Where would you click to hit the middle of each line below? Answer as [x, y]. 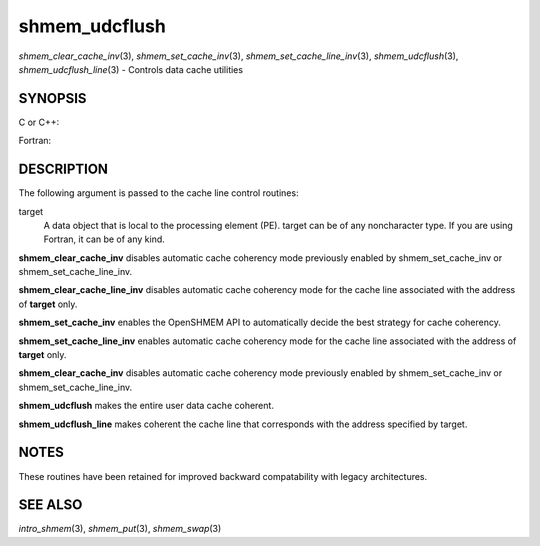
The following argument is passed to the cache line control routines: [158, 193]
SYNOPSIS [52, 98]
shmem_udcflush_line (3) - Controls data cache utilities [131, 69]
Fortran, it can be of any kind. [104, 239]
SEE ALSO [50, 505]
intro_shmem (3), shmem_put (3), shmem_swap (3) [120, 529]
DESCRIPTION [63, 169]
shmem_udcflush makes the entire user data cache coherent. [146, 406]
